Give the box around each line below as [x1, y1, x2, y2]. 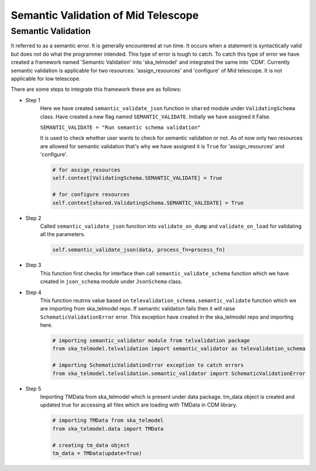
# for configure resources [52, 191, 130, 198]
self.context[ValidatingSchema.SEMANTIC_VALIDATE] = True [52, 175, 222, 182]
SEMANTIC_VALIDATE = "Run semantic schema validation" [40, 124, 201, 131]
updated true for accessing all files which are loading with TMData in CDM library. [40, 401, 238, 408]
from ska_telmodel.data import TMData [52, 425, 164, 432]
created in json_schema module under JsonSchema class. [40, 278, 183, 285]
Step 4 [25, 289, 42, 296]
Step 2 [25, 214, 42, 221]
